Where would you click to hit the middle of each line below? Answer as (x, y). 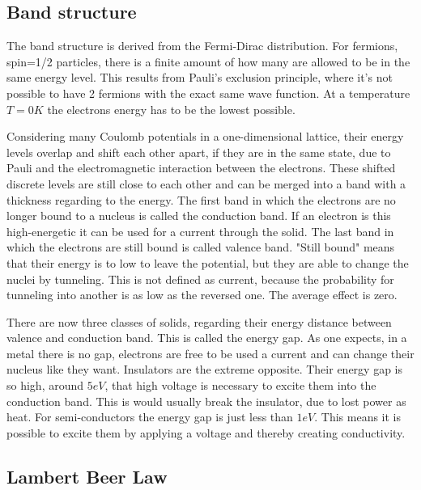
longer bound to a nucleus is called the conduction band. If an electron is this (199, 215)
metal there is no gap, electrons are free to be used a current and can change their (210, 353)
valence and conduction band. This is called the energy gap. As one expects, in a (207, 338)
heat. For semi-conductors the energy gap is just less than (150, 417)
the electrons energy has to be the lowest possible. (171, 109)
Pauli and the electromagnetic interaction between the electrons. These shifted (201, 168)
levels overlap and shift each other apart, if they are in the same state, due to (199, 152)
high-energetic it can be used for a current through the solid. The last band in (200, 231)
